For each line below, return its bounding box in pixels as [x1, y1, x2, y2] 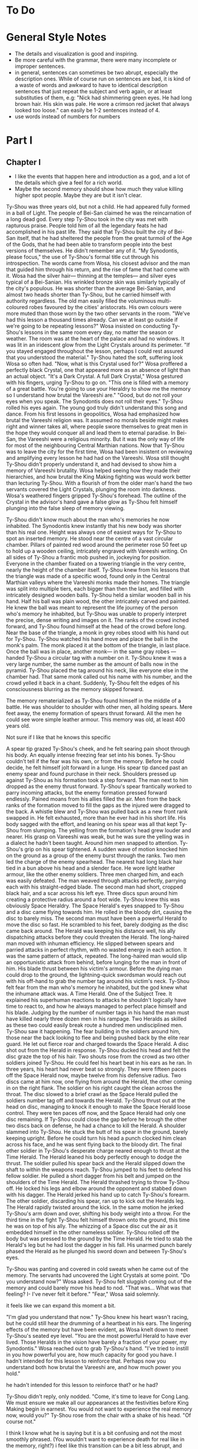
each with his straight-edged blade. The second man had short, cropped [6, 883, 183, 890]
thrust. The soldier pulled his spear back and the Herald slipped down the [6, 1160, 185, 1167]
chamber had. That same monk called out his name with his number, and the [6, 673, 193, 680]
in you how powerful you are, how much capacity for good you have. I [6, 1351, 177, 1359]
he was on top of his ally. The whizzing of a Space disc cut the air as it [6, 1223, 178, 1230]
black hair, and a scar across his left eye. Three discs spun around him [6, 890, 178, 897]
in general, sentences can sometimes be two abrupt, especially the [14, 69, 178, 76]
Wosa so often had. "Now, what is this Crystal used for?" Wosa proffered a [6, 360, 188, 367]
